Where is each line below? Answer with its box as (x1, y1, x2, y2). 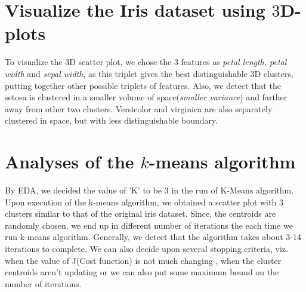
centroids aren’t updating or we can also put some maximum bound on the (5, 266, 279, 278)
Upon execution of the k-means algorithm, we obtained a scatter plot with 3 (5, 195, 283, 208)
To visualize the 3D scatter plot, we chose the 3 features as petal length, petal (5, 56, 287, 68)
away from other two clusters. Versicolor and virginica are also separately (5, 102, 273, 115)
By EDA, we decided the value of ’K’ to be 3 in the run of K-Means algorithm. (5, 184, 294, 196)
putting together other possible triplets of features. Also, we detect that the (5, 79, 281, 91)
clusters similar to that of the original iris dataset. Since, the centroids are (5, 207, 276, 220)
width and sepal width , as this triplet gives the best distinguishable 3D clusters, (5, 67, 293, 79)
